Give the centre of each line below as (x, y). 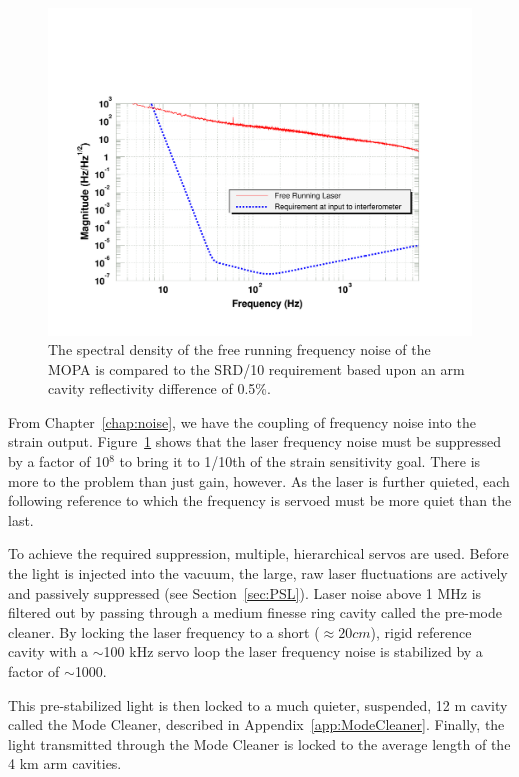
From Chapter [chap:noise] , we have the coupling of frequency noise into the (242, 421)
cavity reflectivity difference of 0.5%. (159, 388)
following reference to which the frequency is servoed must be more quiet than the (260, 500)
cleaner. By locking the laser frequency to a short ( (164, 631)
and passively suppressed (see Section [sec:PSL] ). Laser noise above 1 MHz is (245, 592)
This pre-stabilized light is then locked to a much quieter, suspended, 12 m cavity (258, 704)
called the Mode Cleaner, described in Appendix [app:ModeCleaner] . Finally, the (256, 724)
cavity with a (48, 651)
